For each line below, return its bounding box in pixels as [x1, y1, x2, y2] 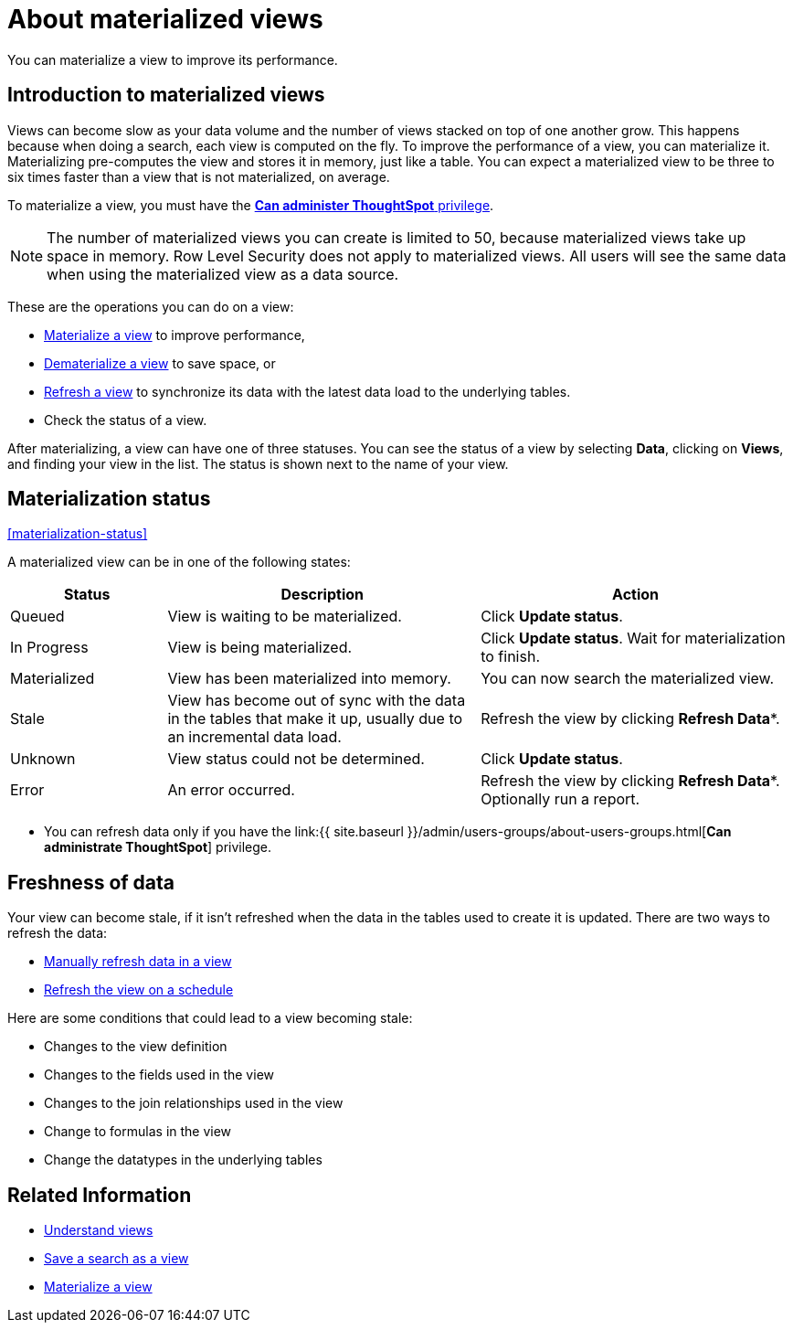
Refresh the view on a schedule [44, 982, 234, 998]
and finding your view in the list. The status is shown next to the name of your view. [7, 455, 509, 472]
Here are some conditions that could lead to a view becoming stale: [7, 1010, 413, 1027]
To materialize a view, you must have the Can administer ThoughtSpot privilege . [7, 197, 494, 213]
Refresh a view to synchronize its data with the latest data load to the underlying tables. [44, 383, 571, 399]
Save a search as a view [44, 1250, 189, 1267]
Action [612, 585, 660, 604]
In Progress [10, 638, 89, 657]
